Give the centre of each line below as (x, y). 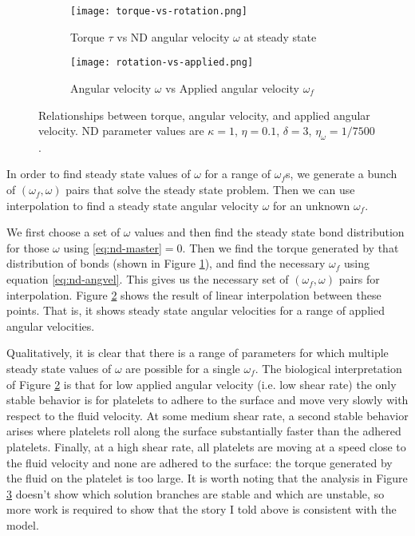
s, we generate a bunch (342, 174)
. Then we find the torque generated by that (290, 247)
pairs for (359, 279)
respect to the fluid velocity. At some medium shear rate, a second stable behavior (207, 415)
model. (23, 524)
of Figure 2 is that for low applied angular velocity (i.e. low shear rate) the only (202, 384)
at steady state (280, 36)
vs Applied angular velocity (232, 87)
